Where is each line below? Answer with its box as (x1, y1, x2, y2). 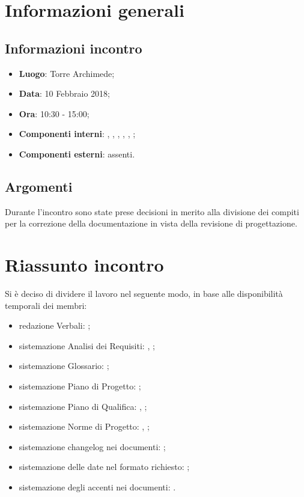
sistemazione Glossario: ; (19, 359, 109, 372)
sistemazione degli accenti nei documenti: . (19, 481, 176, 493)
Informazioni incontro (5, 38, 142, 57)
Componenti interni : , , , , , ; (19, 127, 136, 140)
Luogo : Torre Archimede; (19, 67, 115, 79)
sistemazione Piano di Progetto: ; (19, 380, 141, 392)
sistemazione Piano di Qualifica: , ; (19, 400, 147, 412)
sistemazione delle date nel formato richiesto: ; (19, 460, 190, 473)
